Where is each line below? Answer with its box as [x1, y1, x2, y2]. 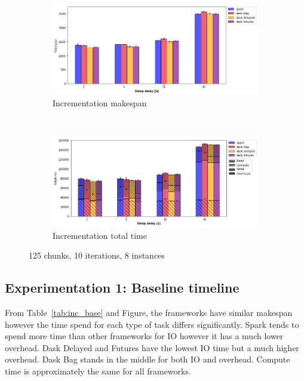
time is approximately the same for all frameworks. [5, 364, 191, 377]
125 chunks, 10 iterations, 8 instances [29, 249, 165, 262]
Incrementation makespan [53, 97, 147, 109]
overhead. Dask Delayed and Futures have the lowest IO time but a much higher [5, 341, 299, 354]
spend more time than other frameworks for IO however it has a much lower [5, 330, 284, 342]
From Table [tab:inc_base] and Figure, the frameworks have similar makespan [5, 306, 293, 318]
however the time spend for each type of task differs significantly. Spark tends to [5, 318, 299, 330]
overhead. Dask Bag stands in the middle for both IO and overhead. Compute [5, 353, 290, 365]
